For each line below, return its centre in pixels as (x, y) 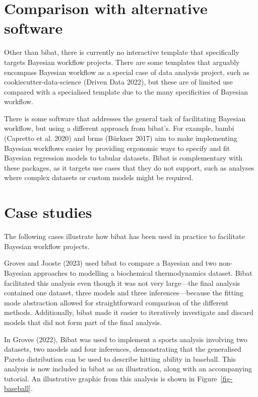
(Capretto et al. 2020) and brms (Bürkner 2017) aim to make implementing (121, 138)
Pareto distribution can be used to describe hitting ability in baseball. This (120, 359)
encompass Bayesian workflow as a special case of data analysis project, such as (127, 72)
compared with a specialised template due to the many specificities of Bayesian (126, 91)
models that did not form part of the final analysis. (83, 322)
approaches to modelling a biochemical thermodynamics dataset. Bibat (143, 272)
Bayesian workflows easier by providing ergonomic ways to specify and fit (117, 148)
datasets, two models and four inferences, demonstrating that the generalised (123, 349)
